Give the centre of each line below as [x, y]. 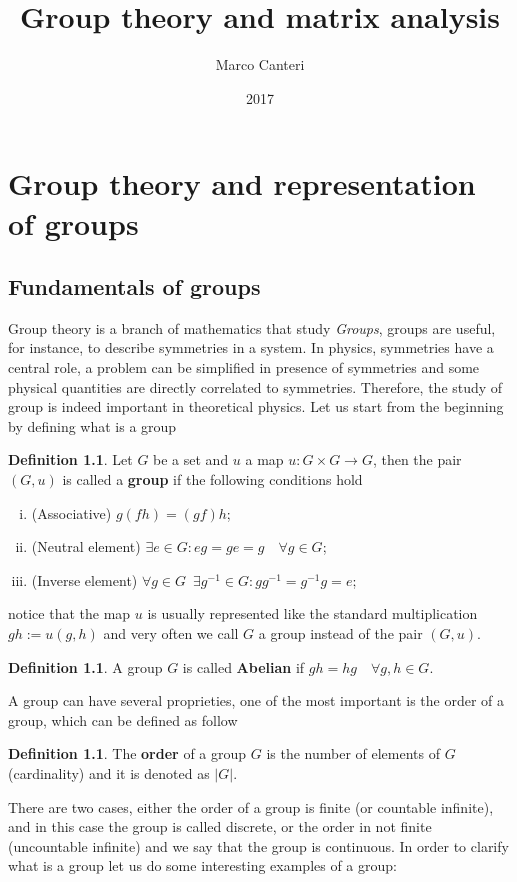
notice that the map [69, 613]
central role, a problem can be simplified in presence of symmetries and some [244, 367]
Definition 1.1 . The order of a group [127, 753]
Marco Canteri [260, 64]
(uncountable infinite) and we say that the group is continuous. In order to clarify [258, 845]
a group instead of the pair [340, 633]
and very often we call [171, 633]
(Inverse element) [84, 579]
